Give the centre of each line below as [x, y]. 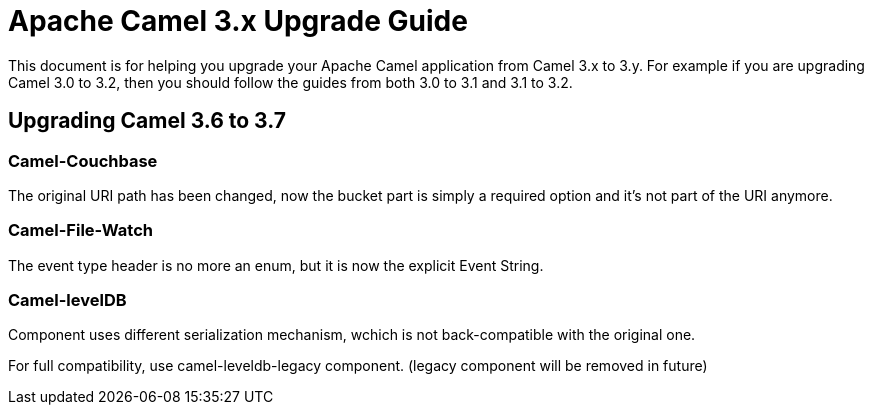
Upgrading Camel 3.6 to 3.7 [147, 121]
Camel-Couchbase [83, 160]
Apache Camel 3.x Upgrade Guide [238, 21]
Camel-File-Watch [81, 230]
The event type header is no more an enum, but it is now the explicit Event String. [276, 265]
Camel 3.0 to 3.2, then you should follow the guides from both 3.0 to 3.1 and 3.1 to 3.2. [290, 82]
